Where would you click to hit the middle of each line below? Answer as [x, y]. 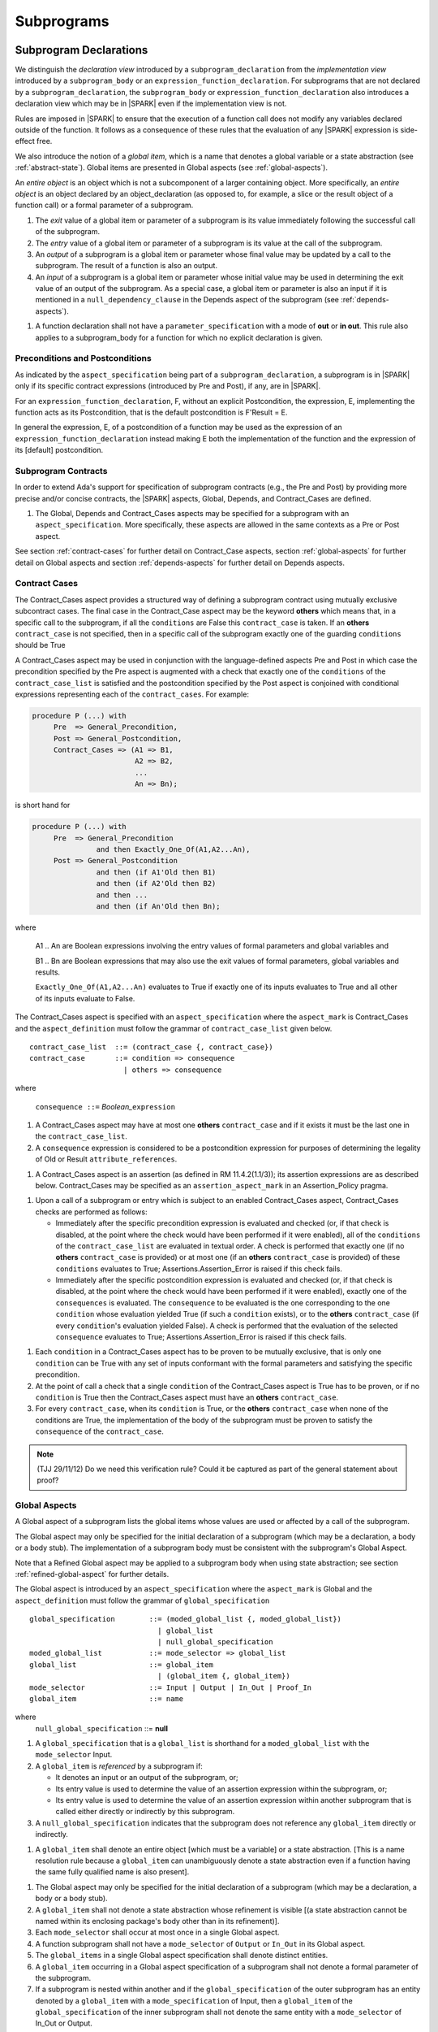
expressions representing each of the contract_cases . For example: [132, 694]
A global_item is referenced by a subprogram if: [119, 1766]
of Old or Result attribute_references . [106, 1159]
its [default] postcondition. [59, 450]
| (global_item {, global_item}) [224, 1676]
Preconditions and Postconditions [83, 358]
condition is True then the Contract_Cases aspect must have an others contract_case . [187, 1397]
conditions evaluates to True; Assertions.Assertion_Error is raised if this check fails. [199, 1269]
